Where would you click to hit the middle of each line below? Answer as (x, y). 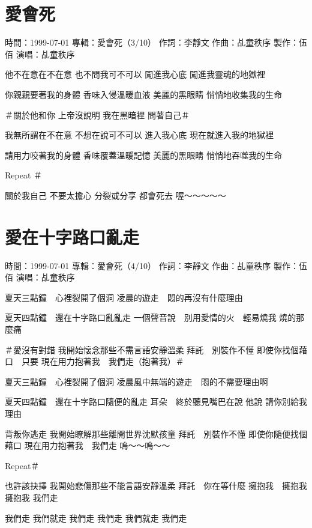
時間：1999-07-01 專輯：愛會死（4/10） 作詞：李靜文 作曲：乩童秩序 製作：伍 (156, 265)
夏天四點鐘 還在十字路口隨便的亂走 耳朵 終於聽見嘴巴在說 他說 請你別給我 (156, 402)
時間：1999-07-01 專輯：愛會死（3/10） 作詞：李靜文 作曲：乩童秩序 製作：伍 (156, 42)
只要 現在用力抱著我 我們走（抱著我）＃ (103, 361)
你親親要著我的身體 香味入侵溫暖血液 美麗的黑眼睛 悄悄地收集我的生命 (143, 94)
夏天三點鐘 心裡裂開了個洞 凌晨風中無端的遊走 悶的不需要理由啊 (136, 381)
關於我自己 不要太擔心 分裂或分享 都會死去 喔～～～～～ (115, 195)
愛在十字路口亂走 (72, 236)
